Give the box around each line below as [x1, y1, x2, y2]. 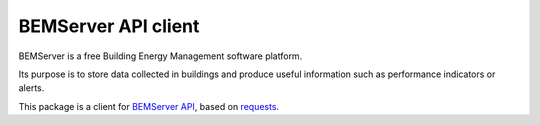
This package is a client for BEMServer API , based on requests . [18, 100, 280, 112]
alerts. [18, 82, 45, 94]
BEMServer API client [18, 15, 200, 37]
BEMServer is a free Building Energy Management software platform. [18, 50, 303, 62]
